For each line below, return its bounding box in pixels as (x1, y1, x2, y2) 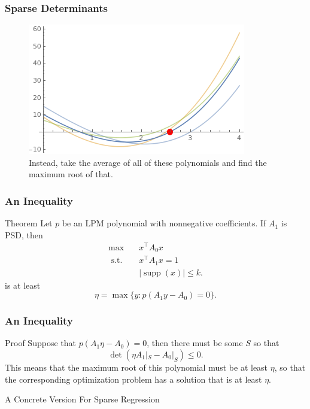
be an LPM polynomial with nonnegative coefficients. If (62, 217, 266, 229)
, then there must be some (147, 337, 243, 349)
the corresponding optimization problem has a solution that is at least (5, 372, 262, 385)
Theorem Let (5, 217, 53, 229)
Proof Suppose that (5, 337, 76, 349)
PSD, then (5, 228, 43, 241)
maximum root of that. (29, 168, 113, 180)
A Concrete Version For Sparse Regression (5, 393, 160, 405)
